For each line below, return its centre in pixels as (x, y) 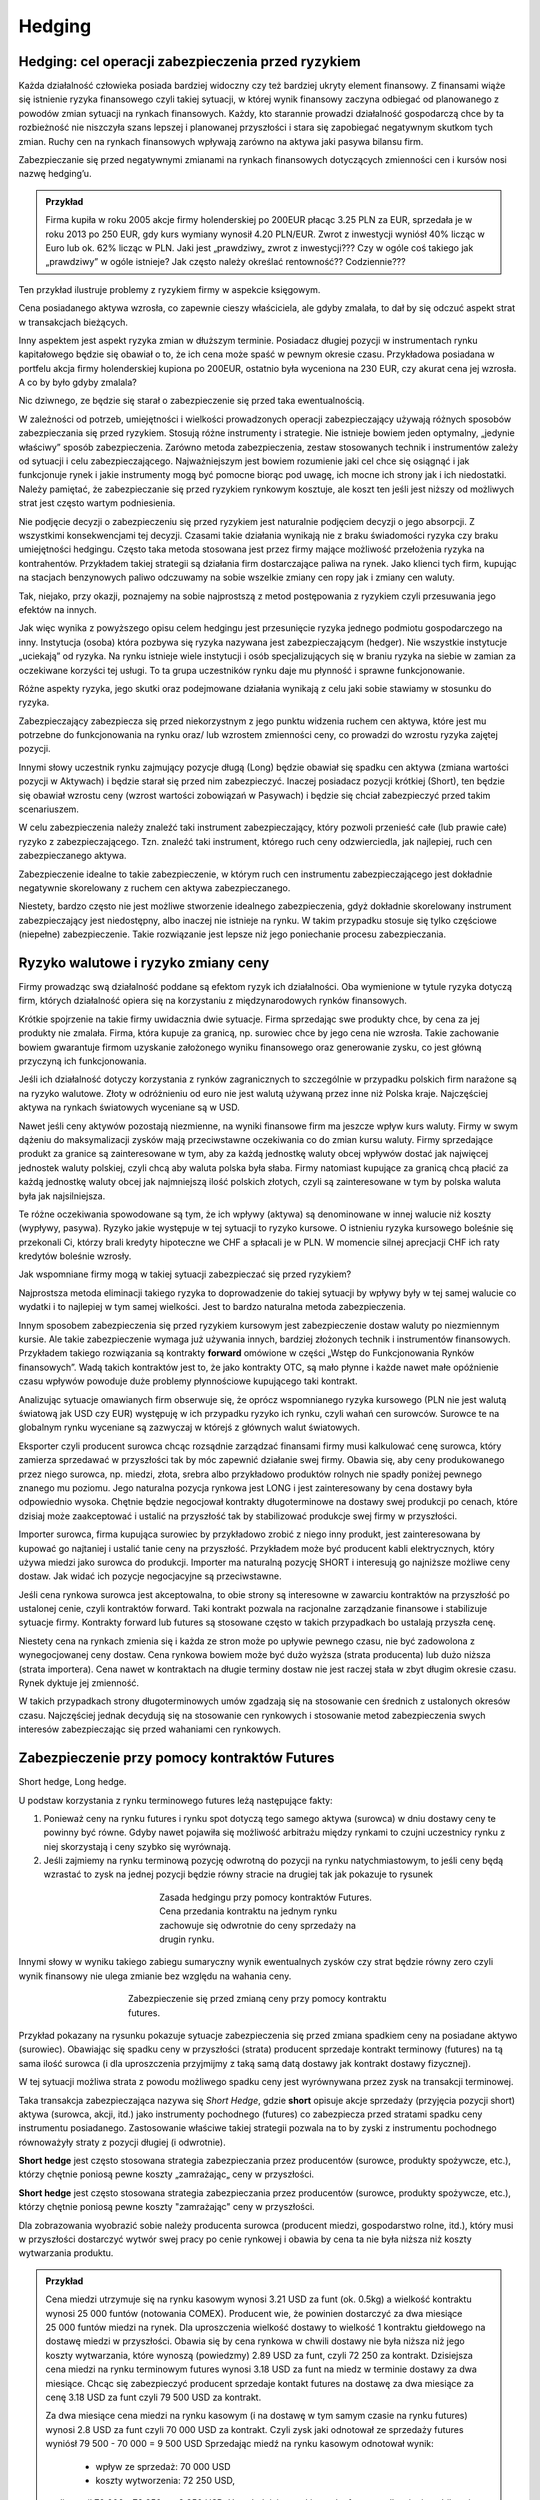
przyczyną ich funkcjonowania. (82, 1061)
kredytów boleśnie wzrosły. (75, 1256)
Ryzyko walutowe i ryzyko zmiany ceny (144, 962)
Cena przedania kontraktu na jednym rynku (248, 1911)
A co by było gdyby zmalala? (77, 382)
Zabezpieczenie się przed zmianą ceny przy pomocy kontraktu (257, 1999)
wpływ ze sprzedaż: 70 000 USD (163, 2466)
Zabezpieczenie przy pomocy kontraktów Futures (176, 1758)
